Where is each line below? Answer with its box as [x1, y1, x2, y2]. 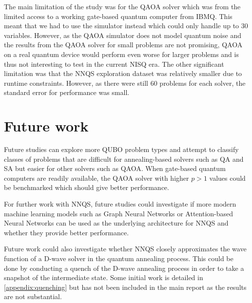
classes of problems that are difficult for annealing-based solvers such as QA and [4, 153, 244, 164]
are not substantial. [4, 291, 62, 302]
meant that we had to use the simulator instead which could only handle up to [4, 20, 239, 31]
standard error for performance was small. [4, 87, 130, 97]
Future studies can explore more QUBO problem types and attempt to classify [4, 144, 239, 154]
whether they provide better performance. [4, 227, 129, 237]
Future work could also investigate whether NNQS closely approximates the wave [4, 244, 247, 254]
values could [209, 172, 246, 183]
